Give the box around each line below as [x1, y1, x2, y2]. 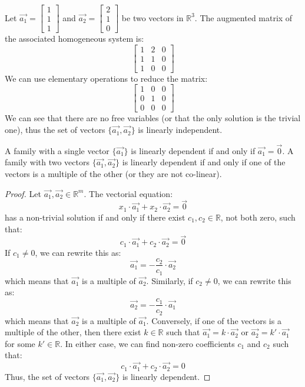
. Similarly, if [146, 274, 193, 286]
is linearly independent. [138, 124, 223, 136]
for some [5, 337, 35, 349]
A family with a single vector [5, 144, 110, 156]
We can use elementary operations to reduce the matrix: [5, 72, 208, 84]
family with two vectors [5, 156, 89, 168]
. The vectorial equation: [84, 187, 173, 199]
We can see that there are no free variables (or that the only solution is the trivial [5, 112, 301, 124]
